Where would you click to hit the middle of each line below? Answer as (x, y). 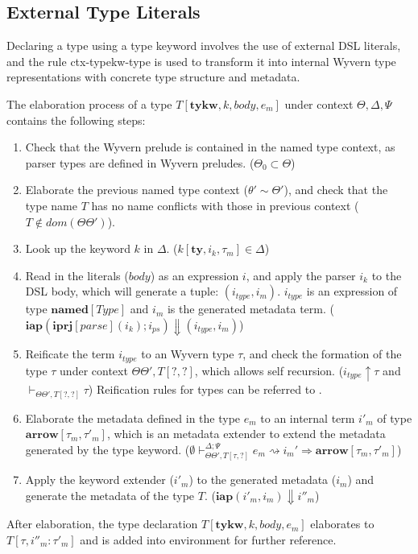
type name (51, 205)
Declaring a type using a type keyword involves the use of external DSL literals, (204, 45)
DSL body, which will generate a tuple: (122, 291)
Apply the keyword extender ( (99, 480)
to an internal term (308, 418)
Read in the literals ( (77, 275)
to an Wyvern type (188, 354)
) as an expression (195, 275)
